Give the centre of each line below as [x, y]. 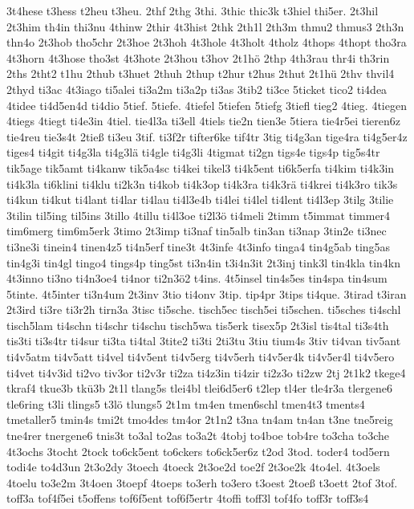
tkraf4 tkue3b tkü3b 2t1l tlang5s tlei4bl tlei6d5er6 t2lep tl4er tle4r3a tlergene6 [199, 388]
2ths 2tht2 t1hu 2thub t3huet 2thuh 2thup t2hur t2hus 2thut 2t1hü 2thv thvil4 [201, 73]
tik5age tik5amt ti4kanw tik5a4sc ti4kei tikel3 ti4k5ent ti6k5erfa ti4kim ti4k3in [201, 167]
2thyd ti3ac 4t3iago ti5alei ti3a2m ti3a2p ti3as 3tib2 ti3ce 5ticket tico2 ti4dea [197, 89]
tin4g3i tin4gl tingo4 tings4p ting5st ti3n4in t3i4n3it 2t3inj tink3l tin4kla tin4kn [204, 262]
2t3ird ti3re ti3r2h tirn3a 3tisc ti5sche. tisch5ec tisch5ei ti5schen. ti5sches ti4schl [204, 309]
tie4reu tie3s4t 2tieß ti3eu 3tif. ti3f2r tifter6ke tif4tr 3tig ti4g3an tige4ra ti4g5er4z [207, 136]
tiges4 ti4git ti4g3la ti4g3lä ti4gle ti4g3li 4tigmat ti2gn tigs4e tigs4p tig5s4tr [193, 152]
